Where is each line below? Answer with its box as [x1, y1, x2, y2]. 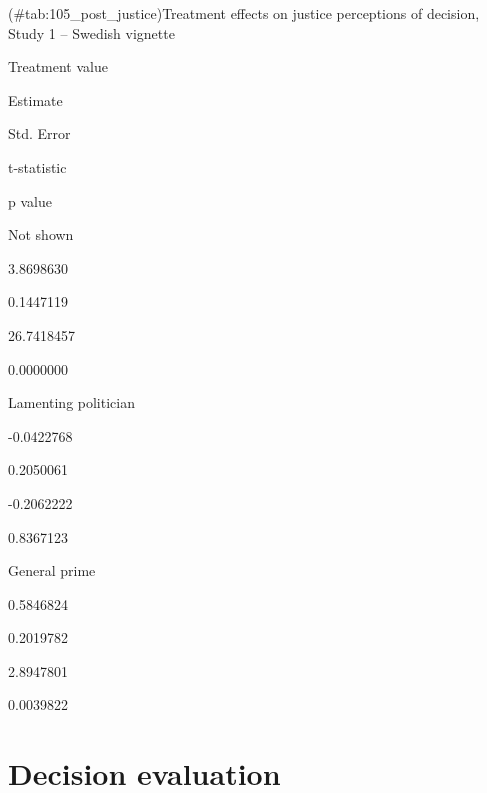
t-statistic [8, 156, 67, 177]
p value [8, 190, 52, 211]
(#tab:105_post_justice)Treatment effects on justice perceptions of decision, [8, 3, 480, 23]
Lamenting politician [8, 392, 135, 413]
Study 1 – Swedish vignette [8, 22, 175, 43]
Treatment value [8, 56, 108, 77]
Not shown [8, 224, 74, 245]
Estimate [8, 89, 63, 110]
